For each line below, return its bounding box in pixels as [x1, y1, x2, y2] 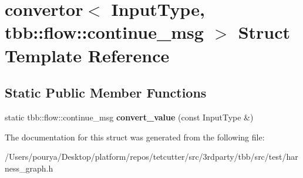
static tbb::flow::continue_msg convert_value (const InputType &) [5, 110, 254, 123]
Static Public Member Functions [5, 83, 207, 102]
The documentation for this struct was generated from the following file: [5, 130, 265, 143]
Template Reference [5, 43, 170, 67]
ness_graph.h [5, 162, 53, 174]
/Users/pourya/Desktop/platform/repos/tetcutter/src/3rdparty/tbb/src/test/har [5, 150, 298, 163]
